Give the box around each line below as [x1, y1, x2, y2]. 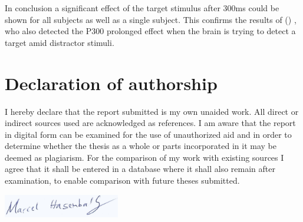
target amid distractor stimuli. [5, 36, 114, 48]
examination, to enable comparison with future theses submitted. [5, 174, 240, 187]
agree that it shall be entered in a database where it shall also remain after [5, 163, 275, 175]
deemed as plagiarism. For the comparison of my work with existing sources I [5, 151, 284, 163]
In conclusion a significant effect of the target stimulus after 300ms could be [5, 2, 279, 14]
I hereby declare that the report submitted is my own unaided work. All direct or [5, 105, 299, 117]
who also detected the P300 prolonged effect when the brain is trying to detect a [5, 25, 296, 37]
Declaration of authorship [5, 71, 218, 95]
